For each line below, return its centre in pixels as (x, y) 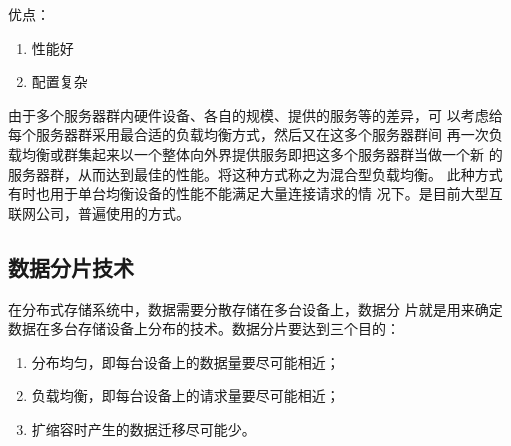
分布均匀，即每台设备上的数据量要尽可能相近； (185, 361)
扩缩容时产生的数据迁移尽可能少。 (143, 428)
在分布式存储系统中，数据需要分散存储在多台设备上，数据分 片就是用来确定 (255, 308)
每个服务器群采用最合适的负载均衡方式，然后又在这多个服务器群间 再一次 (248, 134)
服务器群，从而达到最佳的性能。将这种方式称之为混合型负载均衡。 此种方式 (255, 173)
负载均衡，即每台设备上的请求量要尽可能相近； (185, 395)
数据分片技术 (71, 266)
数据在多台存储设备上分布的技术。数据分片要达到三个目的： (204, 328)
